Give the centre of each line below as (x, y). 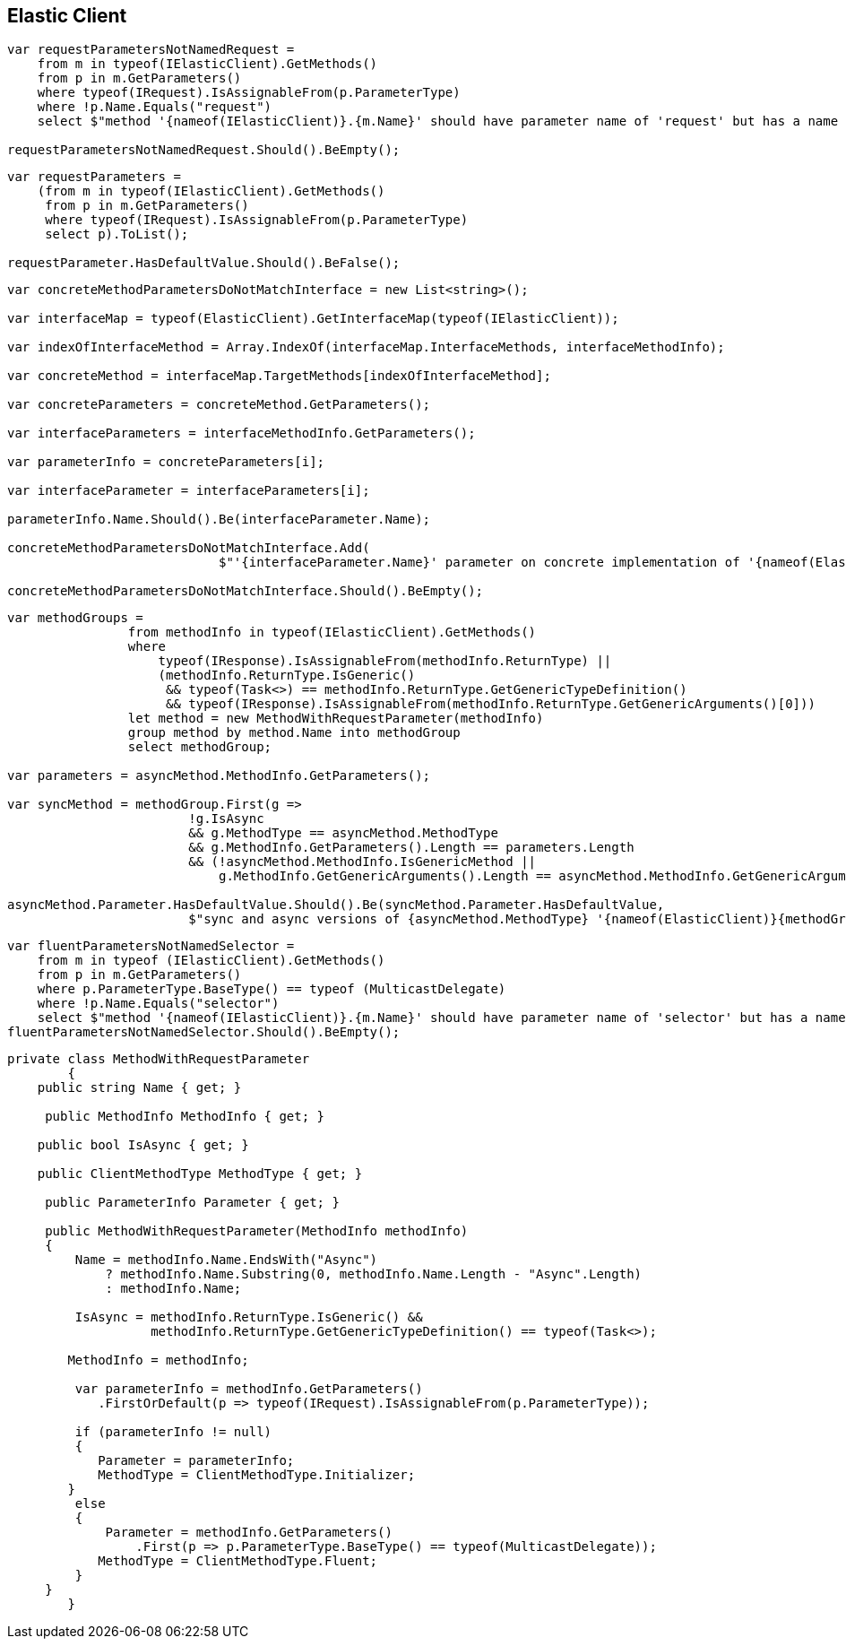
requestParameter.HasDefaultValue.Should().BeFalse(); (204, 263)
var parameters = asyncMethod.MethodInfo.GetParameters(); (219, 776)
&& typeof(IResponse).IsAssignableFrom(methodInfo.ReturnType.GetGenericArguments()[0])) (491, 704)
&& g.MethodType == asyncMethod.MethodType (343, 833)
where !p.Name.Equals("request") (155, 107)
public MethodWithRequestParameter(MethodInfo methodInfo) (257, 1231)
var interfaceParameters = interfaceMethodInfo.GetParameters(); (242, 433)
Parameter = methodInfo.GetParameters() (249, 1533)
